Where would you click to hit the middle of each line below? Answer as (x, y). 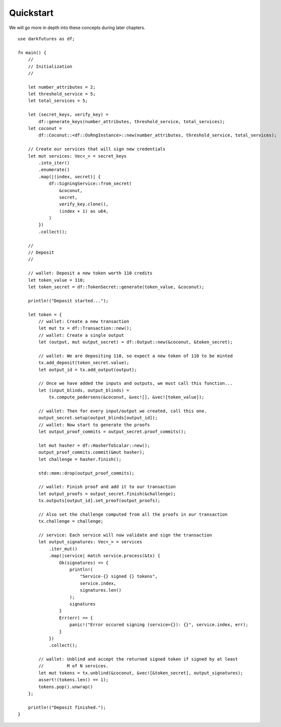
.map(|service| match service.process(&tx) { (105, 556)
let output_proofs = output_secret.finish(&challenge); (107, 494)
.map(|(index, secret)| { (70, 177)
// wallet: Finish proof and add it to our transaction (107, 487)
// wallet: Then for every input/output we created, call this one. (123, 411)
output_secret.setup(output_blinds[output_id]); (98, 418)
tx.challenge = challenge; (71, 521)
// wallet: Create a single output (81, 335)
